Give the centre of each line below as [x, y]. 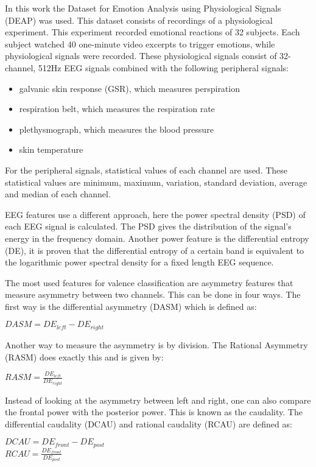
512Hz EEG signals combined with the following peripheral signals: [163, 67]
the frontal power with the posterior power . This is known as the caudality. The [154, 412]
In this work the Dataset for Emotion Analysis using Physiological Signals [143, 8]
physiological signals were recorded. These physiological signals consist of [141, 56]
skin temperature [51, 149]
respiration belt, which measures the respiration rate [117, 109]
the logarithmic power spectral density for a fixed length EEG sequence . [139, 262]
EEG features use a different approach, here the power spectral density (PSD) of [155, 214]
